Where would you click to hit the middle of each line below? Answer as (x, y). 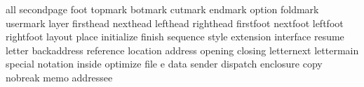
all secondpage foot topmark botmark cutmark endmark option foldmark (162, 9)
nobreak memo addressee (59, 77)
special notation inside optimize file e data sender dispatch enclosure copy (164, 64)
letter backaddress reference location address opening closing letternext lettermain (182, 50)
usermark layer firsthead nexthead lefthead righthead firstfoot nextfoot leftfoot (175, 23)
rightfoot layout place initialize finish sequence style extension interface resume (175, 37)
